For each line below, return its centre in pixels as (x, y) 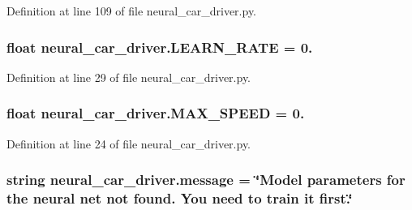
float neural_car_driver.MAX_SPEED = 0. (156, 113)
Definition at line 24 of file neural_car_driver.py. (129, 143)
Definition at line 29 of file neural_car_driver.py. (129, 77)
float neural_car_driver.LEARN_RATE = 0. (160, 47)
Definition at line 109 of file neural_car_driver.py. (132, 11)
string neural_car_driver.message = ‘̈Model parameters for (206, 180)
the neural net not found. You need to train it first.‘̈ (180, 198)
